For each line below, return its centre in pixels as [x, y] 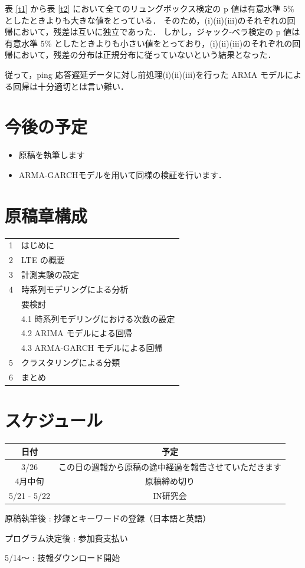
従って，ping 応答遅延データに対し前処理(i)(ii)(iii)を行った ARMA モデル [145, 74]
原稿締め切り [170, 481]
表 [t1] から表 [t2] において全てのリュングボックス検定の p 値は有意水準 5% [150, 8]
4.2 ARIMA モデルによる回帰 [77, 333]
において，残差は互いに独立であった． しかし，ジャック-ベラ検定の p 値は [156, 32]
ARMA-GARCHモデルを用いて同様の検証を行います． [122, 174]
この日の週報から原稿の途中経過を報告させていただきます [170, 466]
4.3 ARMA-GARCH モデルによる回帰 [92, 348]
